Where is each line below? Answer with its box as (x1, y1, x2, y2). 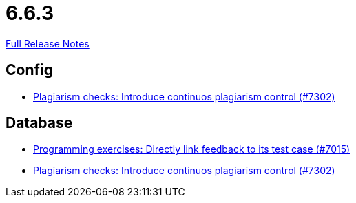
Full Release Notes (6, 37, 90, 50)
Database (6, 114, 73, 132)
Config (6, 61, 53, 79)
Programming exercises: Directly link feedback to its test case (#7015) (33, 143, 350, 156)
